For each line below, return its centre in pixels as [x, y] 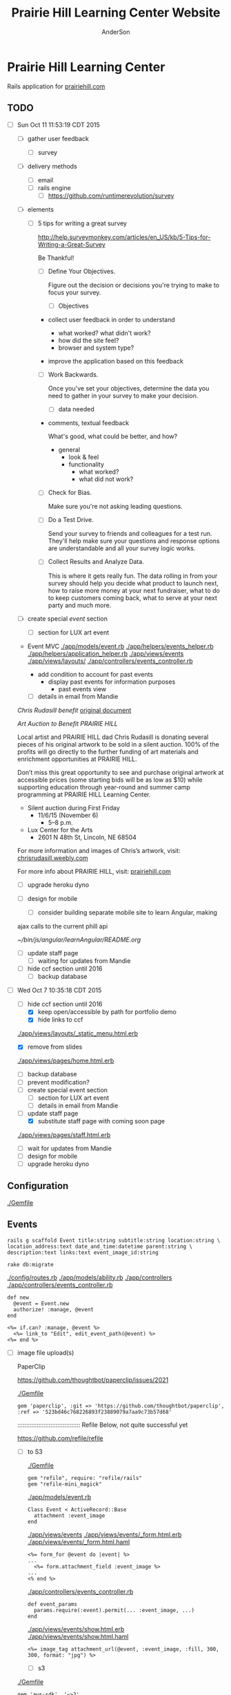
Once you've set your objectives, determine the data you [129, 388]
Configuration [38, 1186]
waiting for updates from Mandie [84, 961]
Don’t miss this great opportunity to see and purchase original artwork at [120, 772]
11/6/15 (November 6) [68, 815]
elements [40, 209]
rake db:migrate [30, 1264]
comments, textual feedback [89, 423]
